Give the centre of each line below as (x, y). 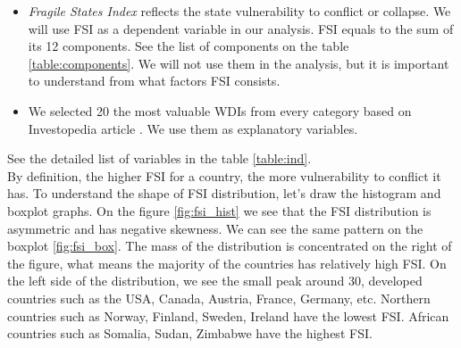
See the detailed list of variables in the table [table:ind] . (159, 158)
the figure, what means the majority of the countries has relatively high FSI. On (227, 263)
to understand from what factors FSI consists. (154, 81)
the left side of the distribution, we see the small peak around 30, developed (215, 281)
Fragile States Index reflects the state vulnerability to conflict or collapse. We (239, 11)
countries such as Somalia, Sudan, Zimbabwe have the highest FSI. (190, 333)
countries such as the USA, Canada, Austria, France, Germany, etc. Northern (219, 298)
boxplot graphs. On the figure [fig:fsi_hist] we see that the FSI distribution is (219, 210)
